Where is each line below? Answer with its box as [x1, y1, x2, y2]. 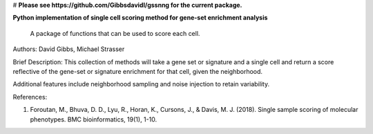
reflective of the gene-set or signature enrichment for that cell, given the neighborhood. [12, 67, 262, 75]
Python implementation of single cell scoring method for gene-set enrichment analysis [12, 14, 268, 22]
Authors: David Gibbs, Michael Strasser [12, 45, 125, 53]
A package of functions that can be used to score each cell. [30, 29, 200, 37]
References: [12, 93, 48, 101]
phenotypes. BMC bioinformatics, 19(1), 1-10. [30, 115, 157, 124]
